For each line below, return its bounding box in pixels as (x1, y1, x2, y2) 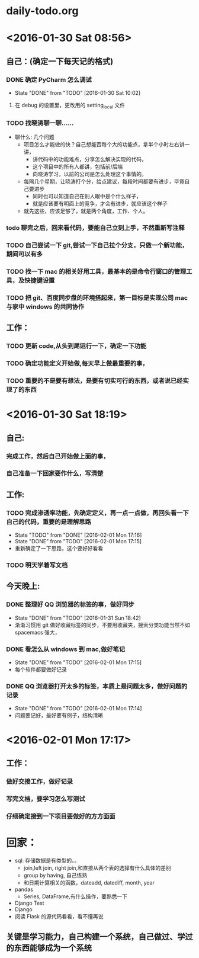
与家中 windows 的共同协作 (6, 302, 85, 310)
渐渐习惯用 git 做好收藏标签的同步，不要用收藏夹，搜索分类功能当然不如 (14, 621, 191, 629)
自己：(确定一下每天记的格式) (6, 56, 114, 66)
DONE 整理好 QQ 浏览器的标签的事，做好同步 (6, 600, 134, 608)
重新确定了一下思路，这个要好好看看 (14, 545, 104, 552)
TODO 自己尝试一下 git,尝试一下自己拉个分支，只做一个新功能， (6, 241, 188, 249)
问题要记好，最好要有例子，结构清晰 (14, 712, 104, 719)
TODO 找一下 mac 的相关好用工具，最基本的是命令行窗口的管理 (6, 267, 187, 275)
